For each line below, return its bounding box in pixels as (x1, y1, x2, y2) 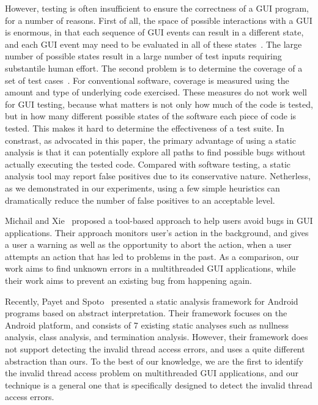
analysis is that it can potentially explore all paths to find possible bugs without (5, 146, 306, 158)
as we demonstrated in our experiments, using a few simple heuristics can (5, 181, 280, 194)
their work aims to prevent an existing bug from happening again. (5, 274, 253, 287)
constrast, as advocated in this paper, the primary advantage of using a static (5, 133, 296, 146)
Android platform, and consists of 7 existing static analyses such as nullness (5, 318, 289, 331)
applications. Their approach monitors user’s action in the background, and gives (5, 226, 309, 239)
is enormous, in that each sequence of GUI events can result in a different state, (5, 26, 304, 39)
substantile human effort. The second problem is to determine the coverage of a (5, 61, 303, 74)
